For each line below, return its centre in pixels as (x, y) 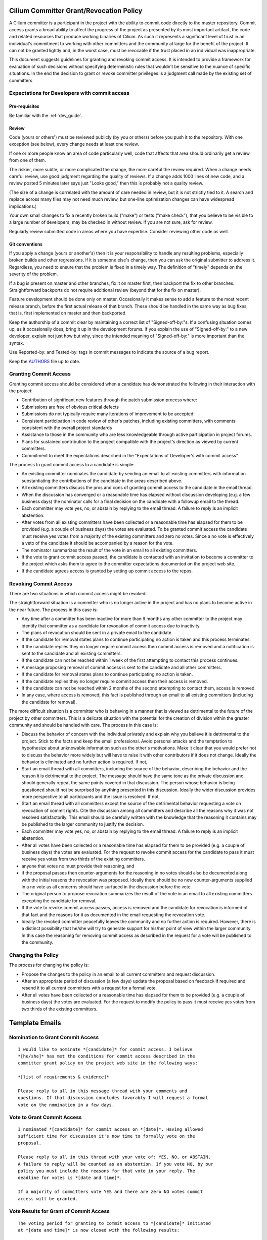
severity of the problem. (34, 274)
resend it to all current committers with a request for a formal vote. (89, 988)
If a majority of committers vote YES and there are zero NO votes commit (111, 1192)
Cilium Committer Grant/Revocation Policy (76, 11)
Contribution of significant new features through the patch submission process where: (109, 400)
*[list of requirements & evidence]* (64, 1077)
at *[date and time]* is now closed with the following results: (99, 1230)
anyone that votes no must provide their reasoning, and (78, 866)
